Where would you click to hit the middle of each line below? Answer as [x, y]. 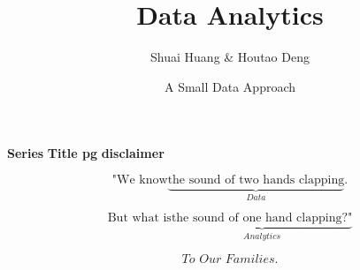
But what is [139, 218]
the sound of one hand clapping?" [262, 218]
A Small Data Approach [230, 86]
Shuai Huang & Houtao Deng [230, 57]
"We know [140, 180]
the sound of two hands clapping [256, 180]
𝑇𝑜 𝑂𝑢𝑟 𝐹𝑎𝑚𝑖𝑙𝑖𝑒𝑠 [228, 259]
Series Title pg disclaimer [86, 153]
